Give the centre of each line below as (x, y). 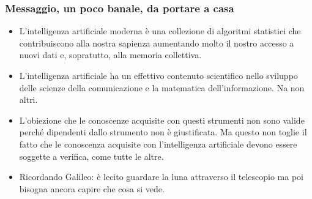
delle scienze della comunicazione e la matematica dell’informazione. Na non (162, 87)
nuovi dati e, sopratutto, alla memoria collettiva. (110, 55)
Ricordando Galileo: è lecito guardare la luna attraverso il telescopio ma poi (161, 177)
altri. (28, 99)
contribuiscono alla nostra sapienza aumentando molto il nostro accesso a (157, 43)
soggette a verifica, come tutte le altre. (91, 156)
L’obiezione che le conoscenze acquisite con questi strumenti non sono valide (162, 120)
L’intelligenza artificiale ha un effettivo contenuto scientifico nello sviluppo (158, 75)
